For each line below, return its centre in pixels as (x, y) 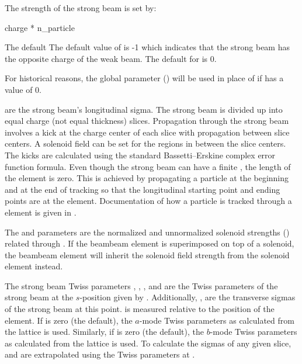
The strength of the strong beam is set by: (81, 8)
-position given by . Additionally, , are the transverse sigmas (188, 297)
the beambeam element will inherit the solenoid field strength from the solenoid (147, 254)
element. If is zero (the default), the (69, 320)
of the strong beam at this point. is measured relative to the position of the (140, 309)
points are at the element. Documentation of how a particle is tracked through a (148, 201)
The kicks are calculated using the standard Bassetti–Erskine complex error (140, 155)
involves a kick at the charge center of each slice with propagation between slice (147, 132)
